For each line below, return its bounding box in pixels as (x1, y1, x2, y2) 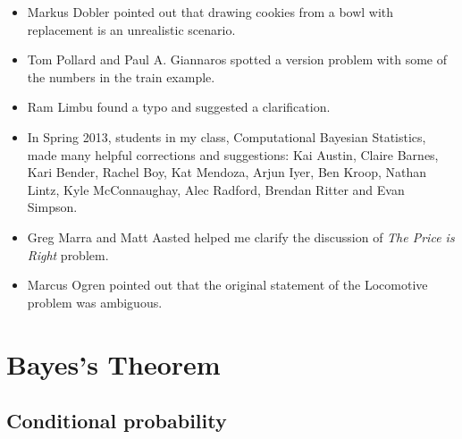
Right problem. (27, 245, 109, 264)
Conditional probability (6, 407, 227, 435)
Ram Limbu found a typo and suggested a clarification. (27, 97, 331, 116)
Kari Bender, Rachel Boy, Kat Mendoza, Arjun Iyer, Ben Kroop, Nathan (27, 163, 427, 182)
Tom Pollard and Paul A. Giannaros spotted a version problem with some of (27, 50, 447, 69)
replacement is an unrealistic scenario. (27, 20, 236, 38)
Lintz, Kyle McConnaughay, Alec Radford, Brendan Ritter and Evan (27, 180, 405, 198)
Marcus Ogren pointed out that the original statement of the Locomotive (27, 275, 428, 294)
